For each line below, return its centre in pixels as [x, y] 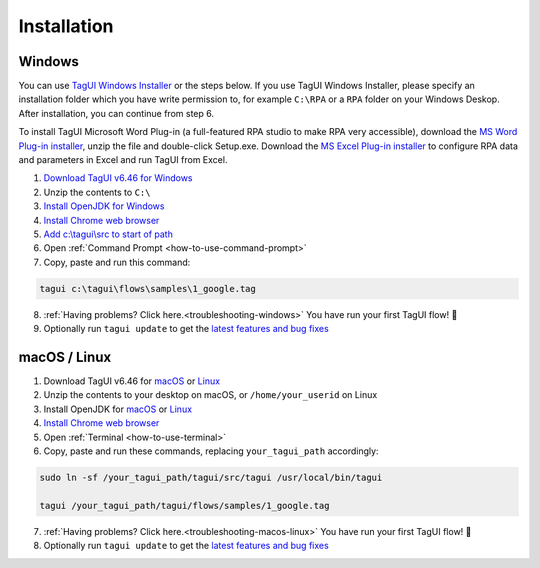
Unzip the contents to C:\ [97, 192]
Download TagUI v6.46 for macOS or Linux [131, 381]
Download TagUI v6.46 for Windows [118, 178]
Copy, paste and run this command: [117, 262]
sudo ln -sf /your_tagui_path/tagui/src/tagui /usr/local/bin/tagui [211, 477]
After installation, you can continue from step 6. [116, 113]
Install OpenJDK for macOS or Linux [118, 409]
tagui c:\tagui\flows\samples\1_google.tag [148, 288]
